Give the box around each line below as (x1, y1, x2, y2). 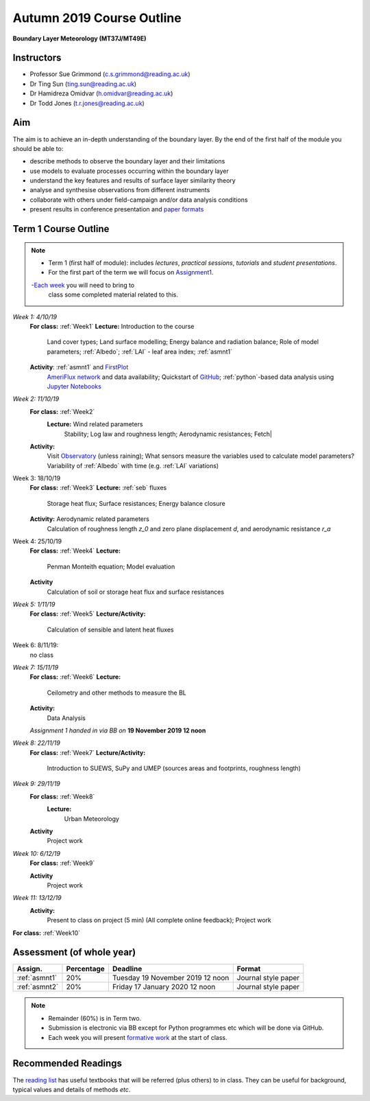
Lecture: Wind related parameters (47, 420, 143, 428)
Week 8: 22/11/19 (12, 739, 61, 747)
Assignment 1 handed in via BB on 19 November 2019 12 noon (29, 726, 206, 734)
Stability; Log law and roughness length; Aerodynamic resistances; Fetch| (64, 430, 272, 438)
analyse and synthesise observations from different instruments (29, 186, 210, 194)
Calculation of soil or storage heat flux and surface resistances (47, 588, 225, 596)
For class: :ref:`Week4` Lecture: (29, 546, 121, 555)
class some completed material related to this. (48, 290, 178, 299)
